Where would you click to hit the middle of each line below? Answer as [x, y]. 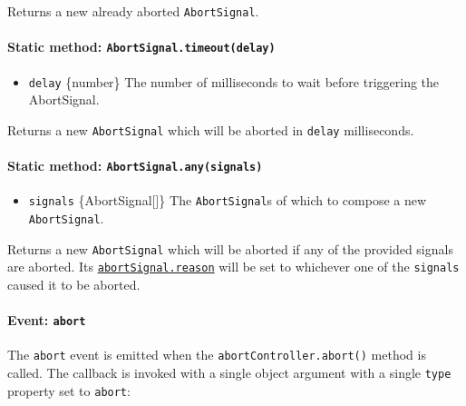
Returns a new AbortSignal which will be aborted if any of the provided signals [230, 248]
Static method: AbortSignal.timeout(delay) [141, 47]
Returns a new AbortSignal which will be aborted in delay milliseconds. [211, 129]
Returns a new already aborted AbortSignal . [133, 11]
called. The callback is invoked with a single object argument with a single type [229, 373]
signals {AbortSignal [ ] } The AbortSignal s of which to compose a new [228, 200]
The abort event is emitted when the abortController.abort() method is [217, 355]
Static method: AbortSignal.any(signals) [135, 166]
